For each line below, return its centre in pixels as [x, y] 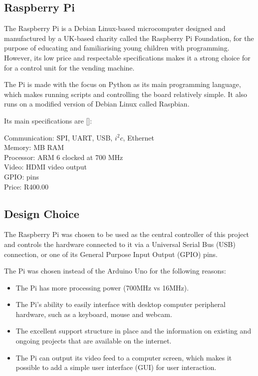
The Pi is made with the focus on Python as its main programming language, [123, 84]
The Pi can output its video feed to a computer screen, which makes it [124, 357]
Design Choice [42, 213]
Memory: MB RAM [34, 147]
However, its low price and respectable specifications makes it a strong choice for [127, 57]
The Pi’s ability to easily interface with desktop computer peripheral [121, 304]
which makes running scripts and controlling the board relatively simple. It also [126, 94]
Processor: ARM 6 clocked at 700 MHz [64, 157]
